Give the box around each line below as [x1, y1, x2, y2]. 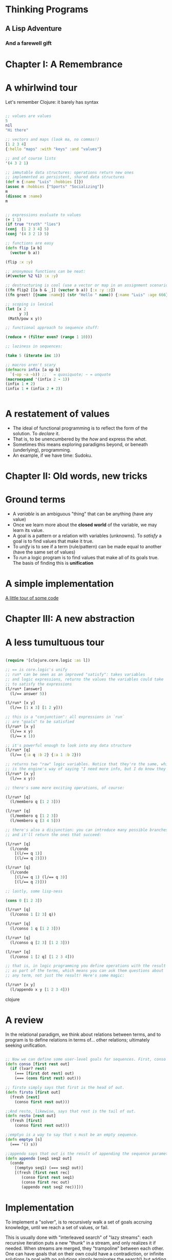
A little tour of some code [5, 595, 59, 601]
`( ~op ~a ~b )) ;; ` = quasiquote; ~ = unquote [10, 372, 111, 377]
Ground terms [5, 494, 66, 506]
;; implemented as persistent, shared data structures [5, 175, 125, 180]
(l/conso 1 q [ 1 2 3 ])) [10, 926, 60, 931]
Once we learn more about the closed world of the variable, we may [12, 522, 157, 528]
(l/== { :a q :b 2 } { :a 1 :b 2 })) [10, 752, 81, 757]
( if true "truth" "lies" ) [5, 222, 60, 227]
